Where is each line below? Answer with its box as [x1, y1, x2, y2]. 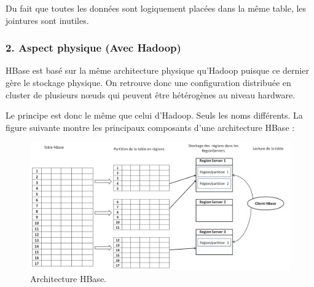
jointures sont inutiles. [6, 14, 89, 26]
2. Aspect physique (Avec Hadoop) [6, 40, 181, 55]
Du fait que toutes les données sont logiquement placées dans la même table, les [6, 2, 307, 14]
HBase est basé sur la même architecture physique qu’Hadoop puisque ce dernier [6, 64, 309, 77]
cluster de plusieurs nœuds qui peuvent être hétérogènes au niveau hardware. [6, 88, 296, 101]
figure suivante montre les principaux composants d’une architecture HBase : [6, 120, 295, 133]
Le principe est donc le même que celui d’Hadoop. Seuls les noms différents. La [6, 109, 303, 122]
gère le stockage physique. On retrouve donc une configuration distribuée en [6, 76, 291, 88]
